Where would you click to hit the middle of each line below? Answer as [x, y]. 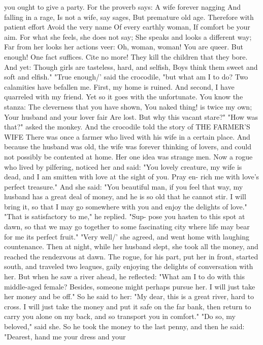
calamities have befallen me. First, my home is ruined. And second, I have [119, 86]
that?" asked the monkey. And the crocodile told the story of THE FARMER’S [127, 127]
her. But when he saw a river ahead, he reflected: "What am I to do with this [124, 276]
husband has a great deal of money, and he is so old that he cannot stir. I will [125, 196]
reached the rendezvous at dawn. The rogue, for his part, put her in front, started [131, 256]
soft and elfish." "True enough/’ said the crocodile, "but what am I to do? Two [126, 77]
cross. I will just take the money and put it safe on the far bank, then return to [128, 306]
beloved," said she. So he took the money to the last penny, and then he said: [124, 326]
